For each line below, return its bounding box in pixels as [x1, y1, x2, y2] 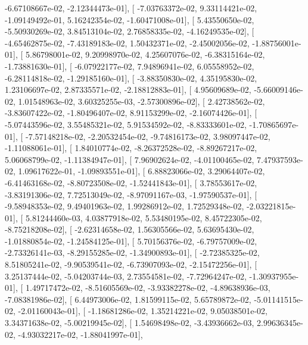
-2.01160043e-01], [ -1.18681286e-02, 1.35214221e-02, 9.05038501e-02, [18, 305, 267, 317]
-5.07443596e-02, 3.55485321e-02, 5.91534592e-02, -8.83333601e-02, [5, 118, 247, 130]
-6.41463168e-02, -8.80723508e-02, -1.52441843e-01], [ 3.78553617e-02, [5, 176, 257, 189]
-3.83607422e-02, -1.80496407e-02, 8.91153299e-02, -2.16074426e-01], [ [5, 106, 257, 119]
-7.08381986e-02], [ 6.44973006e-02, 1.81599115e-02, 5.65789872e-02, [5, 293, 251, 305]
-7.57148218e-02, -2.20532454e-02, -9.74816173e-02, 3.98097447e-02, [25, 130, 270, 142]
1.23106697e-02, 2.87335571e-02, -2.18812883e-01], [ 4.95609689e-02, [5, 83, 251, 96]
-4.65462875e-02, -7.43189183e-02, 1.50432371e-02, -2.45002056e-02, [5, 36, 250, 49]
